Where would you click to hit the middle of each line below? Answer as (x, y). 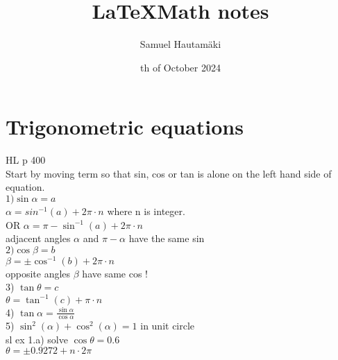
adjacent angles (38, 238)
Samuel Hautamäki (180, 44)
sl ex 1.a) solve (37, 339)
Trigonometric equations (125, 127)
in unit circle (168, 326)
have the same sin (167, 238)
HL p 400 (26, 160)
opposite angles (38, 273)
